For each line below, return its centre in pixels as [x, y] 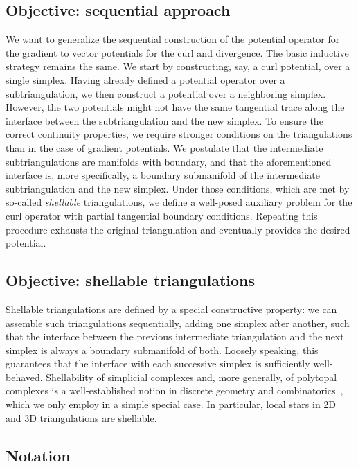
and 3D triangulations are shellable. [81, 417]
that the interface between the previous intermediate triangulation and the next [175, 336]
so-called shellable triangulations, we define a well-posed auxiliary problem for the [179, 202]
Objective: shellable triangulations [131, 280]
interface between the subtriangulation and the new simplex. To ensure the [164, 120]
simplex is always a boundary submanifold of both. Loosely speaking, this [162, 350]
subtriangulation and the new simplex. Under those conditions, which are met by [178, 188]
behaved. [24, 377]
